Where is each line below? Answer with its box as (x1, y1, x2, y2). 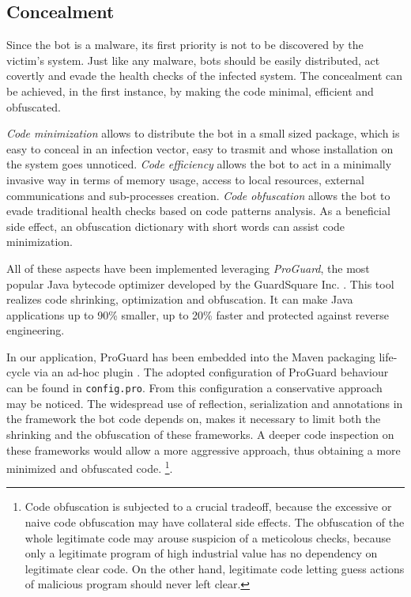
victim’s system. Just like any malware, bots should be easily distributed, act (6, 51, 380, 68)
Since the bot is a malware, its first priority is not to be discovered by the (6, 36, 364, 53)
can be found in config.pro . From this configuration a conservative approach (6, 380, 383, 396)
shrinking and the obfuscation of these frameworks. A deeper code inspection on (6, 425, 394, 442)
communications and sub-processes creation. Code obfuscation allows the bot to (6, 187, 390, 203)
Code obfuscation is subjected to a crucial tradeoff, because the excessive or (25, 498, 392, 515)
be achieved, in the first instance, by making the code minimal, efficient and (6, 82, 374, 99)
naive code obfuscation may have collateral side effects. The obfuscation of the (25, 513, 405, 530)
